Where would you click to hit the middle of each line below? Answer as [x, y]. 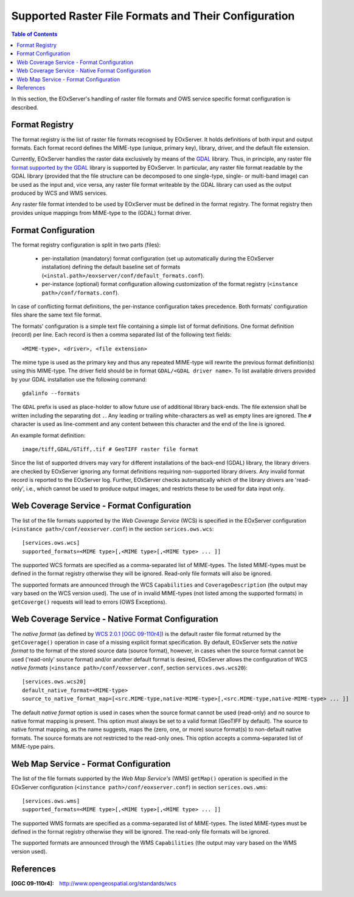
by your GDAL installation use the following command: [79, 379]
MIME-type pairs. [33, 747]
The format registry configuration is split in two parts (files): [86, 245]
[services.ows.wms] [51, 801]
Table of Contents [34, 34]
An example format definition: [48, 435]
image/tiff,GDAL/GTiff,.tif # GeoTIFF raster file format [110, 449]
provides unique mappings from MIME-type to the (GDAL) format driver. [101, 212]
